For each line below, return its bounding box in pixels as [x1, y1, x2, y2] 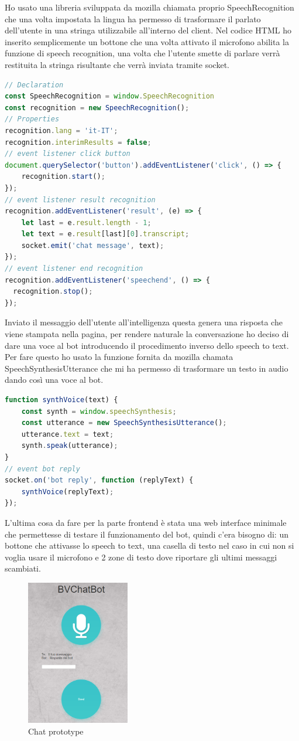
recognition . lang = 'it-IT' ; [5, 126, 118, 135]
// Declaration [5, 80, 64, 89]
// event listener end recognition [5, 264, 143, 273]
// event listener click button [5, 149, 130, 158]
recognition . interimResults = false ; [5, 138, 152, 147]
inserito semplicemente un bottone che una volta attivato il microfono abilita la [5, 35, 289, 47]
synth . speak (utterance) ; [21, 441, 118, 450]
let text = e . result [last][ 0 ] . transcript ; [21, 230, 190, 239]
